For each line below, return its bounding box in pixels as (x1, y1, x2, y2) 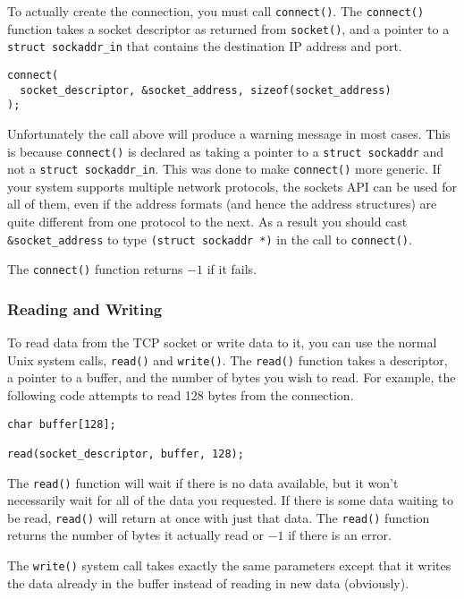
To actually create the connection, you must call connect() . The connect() (7, 2, 425, 20)
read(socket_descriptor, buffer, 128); (7, 447, 244, 460)
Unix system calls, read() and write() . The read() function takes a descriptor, (7, 350, 448, 369)
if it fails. (207, 260, 257, 278)
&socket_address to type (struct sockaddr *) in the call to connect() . (7, 229, 412, 248)
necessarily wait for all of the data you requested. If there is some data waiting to (7, 491, 454, 509)
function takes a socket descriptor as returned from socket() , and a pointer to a (7, 19, 450, 38)
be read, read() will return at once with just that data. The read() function (7, 508, 430, 526)
